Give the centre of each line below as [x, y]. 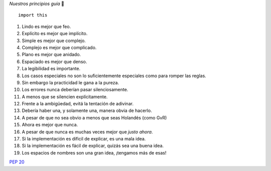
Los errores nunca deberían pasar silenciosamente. [75, 90]
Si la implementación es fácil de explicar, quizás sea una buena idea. [93, 146]
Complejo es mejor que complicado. [59, 47]
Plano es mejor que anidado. [51, 55]
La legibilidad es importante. [51, 69]
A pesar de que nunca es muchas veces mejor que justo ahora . [87, 132]
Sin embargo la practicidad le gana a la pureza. [71, 82]
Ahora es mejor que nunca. [50, 125]
